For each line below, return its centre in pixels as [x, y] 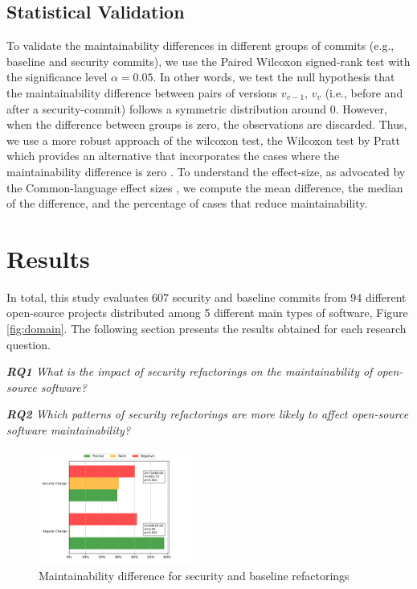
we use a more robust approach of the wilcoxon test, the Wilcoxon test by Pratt [203, 140]
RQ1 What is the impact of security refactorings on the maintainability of [190, 371]
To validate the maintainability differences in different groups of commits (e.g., [200, 45]
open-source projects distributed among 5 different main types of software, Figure [207, 313]
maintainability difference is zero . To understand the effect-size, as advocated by [206, 171]
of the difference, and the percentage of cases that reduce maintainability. [187, 203]
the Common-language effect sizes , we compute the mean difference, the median [205, 187]
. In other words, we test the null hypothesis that [274, 77]
